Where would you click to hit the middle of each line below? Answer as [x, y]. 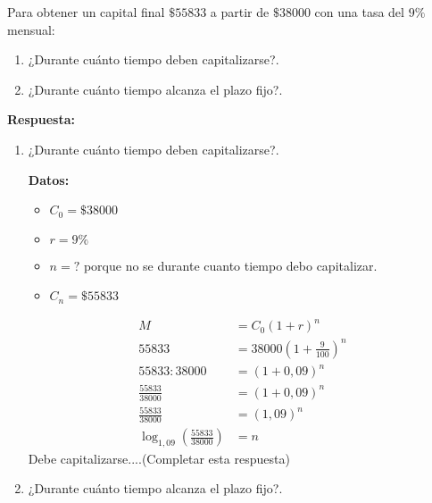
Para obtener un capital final [86, 12]
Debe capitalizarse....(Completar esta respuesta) [159, 458]
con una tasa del [359, 12]
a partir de [240, 12]
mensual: [31, 29]
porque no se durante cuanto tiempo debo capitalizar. [230, 265]
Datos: [49, 179]
